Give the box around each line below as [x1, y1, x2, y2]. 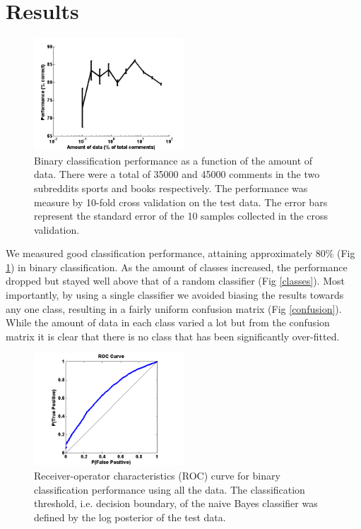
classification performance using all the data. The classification [34, 482, 305, 497]
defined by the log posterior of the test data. [34, 509, 226, 524]
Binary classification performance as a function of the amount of [34, 153, 313, 167]
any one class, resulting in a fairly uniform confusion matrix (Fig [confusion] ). [6, 301, 342, 316]
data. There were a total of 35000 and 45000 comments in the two [34, 167, 320, 182]
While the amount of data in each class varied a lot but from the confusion [6, 315, 330, 330]
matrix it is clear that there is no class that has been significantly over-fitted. [6, 328, 340, 343]
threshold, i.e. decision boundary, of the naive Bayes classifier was [34, 496, 318, 511]
